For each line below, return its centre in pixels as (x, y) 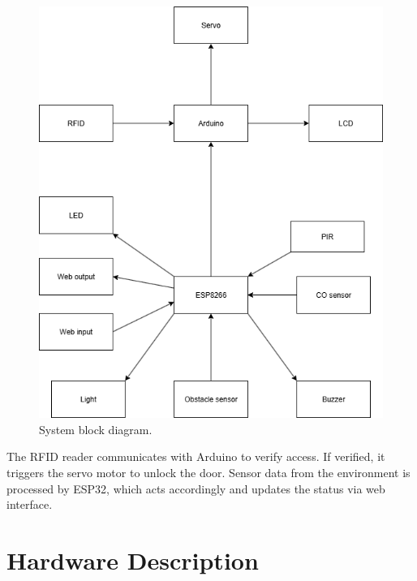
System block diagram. (96, 429)
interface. (30, 504)
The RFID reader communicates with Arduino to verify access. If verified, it (196, 456)
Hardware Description (133, 559)
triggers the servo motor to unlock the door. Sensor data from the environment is (208, 472)
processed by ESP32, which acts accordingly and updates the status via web (196, 488)
